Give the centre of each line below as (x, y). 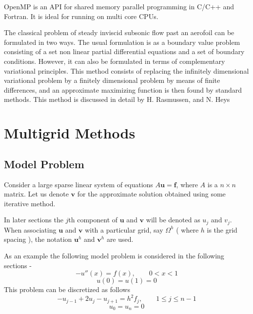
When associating (30, 229)
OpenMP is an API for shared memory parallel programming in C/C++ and (119, 6)
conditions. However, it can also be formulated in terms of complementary (115, 61)
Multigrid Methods (70, 133)
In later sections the (34, 220)
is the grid (222, 229)
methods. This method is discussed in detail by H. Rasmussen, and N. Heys (117, 99)
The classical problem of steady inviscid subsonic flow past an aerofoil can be (119, 32)
